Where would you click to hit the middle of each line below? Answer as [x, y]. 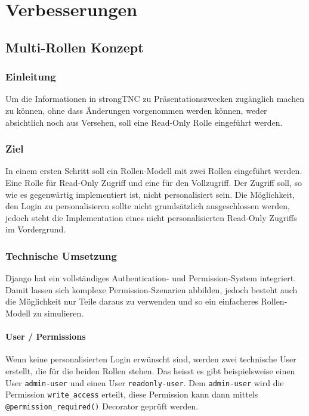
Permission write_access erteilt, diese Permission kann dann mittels [132, 394]
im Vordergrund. [36, 229]
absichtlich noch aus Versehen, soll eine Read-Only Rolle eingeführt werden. [144, 122]
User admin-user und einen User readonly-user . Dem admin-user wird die [145, 382]
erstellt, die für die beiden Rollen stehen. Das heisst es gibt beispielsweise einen [150, 370]
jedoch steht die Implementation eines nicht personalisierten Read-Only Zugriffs [151, 217]
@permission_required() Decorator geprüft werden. [102, 406]
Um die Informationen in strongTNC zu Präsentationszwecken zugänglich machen [155, 99]
